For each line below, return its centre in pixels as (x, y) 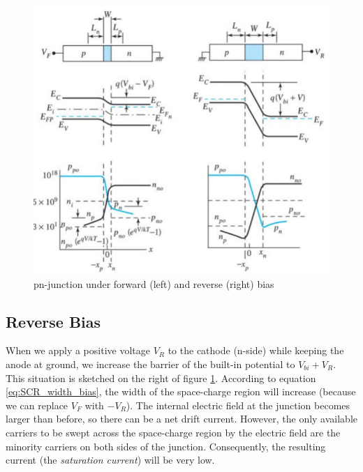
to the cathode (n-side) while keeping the (256, 350)
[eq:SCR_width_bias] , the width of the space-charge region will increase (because (181, 391)
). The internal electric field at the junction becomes (238, 405)
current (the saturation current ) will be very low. (110, 460)
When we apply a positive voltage (78, 350)
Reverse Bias (53, 321)
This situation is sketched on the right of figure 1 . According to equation (161, 378)
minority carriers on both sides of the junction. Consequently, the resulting (166, 446)
